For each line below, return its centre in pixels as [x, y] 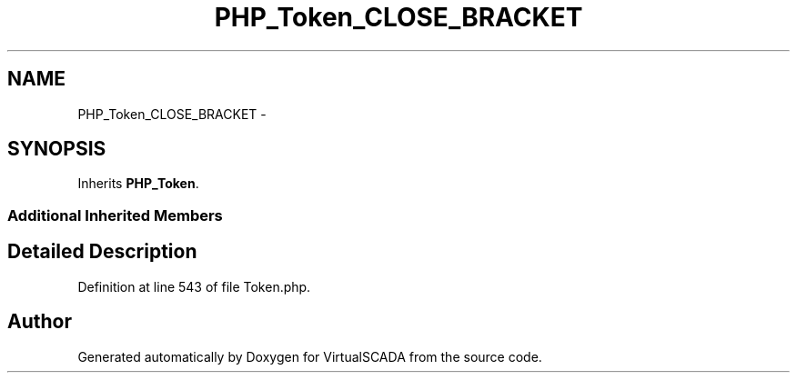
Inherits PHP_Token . [138, 184]
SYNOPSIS [57, 149]
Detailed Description [102, 252]
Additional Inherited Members [115, 215]
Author [40, 322]
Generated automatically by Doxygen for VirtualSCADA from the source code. [310, 356]
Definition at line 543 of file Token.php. [194, 286]
